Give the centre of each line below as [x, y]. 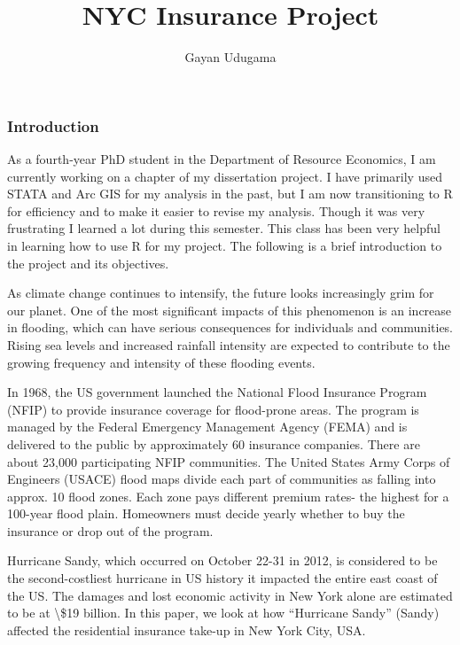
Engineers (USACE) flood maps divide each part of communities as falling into [222, 479]
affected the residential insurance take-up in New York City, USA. [187, 629]
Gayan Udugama [230, 57]
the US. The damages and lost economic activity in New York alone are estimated [230, 595]
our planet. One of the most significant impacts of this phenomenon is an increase [230, 310]
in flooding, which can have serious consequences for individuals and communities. [230, 327]
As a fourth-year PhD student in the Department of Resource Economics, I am [222, 159]
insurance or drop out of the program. [110, 530]
